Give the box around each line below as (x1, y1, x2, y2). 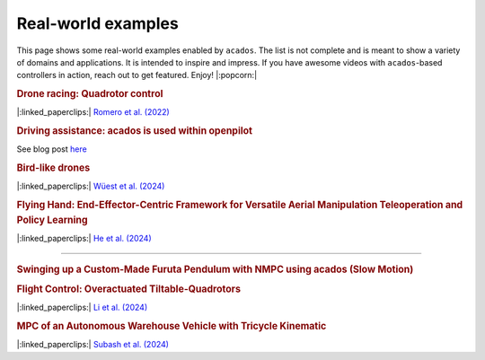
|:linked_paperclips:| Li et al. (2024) (16, 302, 148, 313)
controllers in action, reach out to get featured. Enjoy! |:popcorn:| (16, 70, 258, 81)
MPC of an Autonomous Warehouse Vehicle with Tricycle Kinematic (16, 320, 327, 332)
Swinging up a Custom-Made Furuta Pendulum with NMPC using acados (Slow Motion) (16, 263, 414, 276)
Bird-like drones (16, 162, 91, 174)
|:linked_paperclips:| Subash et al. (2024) (16, 339, 170, 350)
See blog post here (16, 144, 87, 154)
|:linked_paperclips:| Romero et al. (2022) (16, 107, 170, 118)
